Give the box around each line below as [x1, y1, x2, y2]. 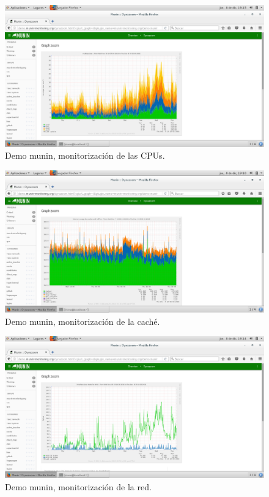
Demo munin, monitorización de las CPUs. [5, 149, 165, 162]
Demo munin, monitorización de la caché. [5, 314, 160, 327]
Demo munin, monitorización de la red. [5, 480, 152, 493]
